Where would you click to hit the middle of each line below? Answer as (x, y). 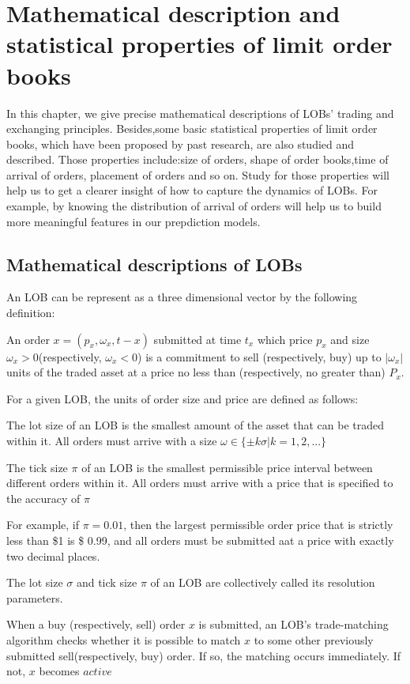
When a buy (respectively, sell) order (96, 624)
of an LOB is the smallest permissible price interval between (227, 467)
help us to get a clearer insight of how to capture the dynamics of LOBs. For (192, 190)
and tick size (107, 582)
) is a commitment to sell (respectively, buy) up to (260, 356)
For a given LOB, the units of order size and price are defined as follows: (182, 398)
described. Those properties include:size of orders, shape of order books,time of (197, 159)
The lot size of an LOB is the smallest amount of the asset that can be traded (195, 425)
